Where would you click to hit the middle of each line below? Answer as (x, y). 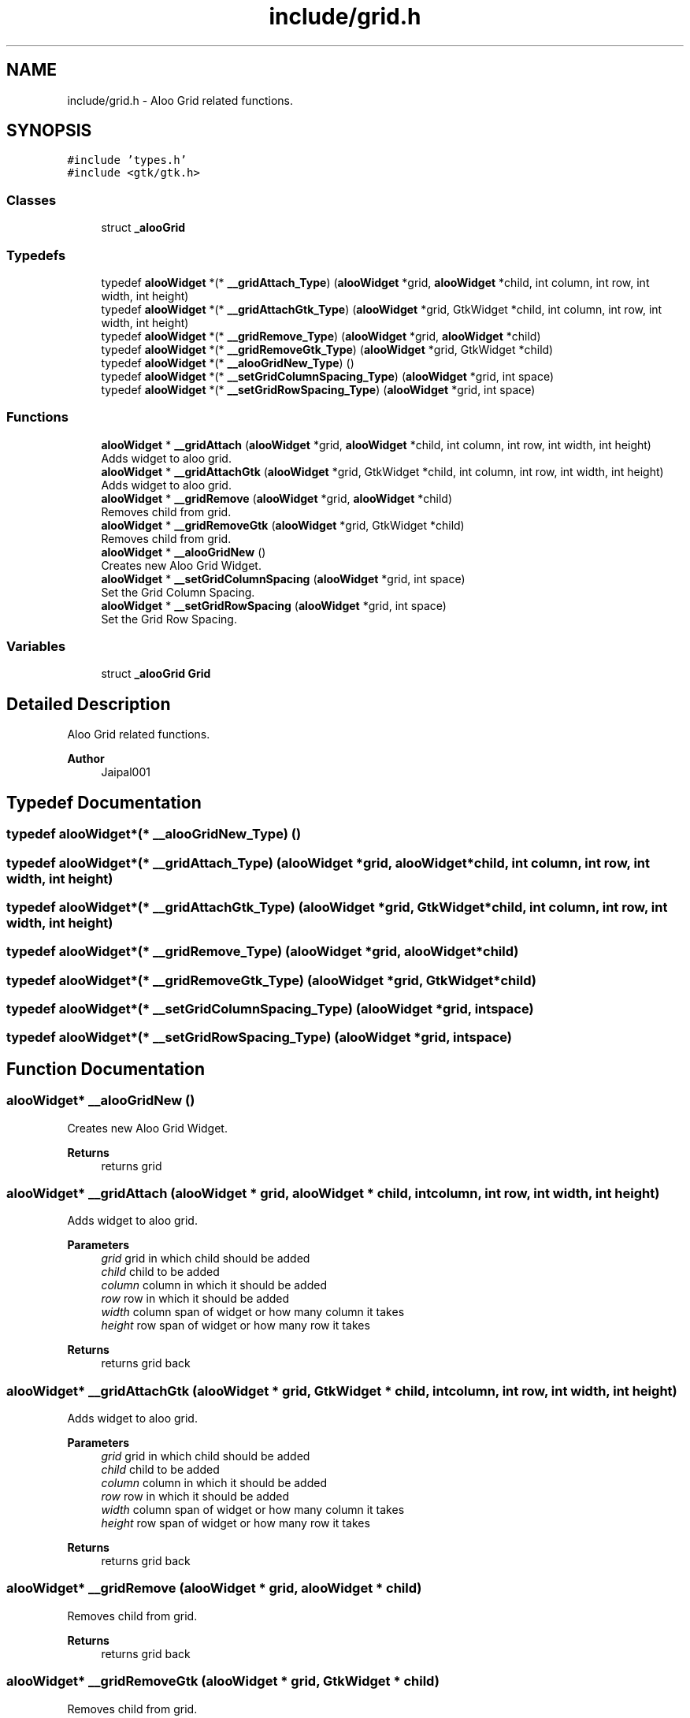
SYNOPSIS (49, 131)
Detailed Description (89, 704)
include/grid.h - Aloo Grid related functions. (180, 100)
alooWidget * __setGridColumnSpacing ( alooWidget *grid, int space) (283, 578)
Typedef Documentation (104, 802)
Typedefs (36, 255)
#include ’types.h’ (127, 160)
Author (86, 759)
